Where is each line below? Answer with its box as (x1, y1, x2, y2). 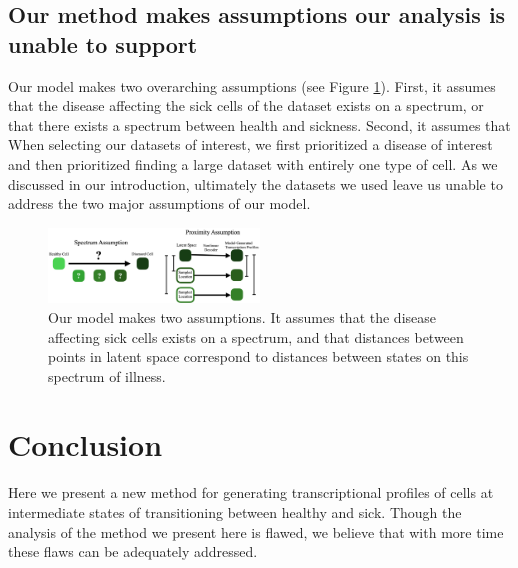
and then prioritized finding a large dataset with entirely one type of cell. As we (8, 153, 498, 174)
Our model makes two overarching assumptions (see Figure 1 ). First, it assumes (8, 75, 496, 96)
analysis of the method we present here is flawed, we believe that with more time (8, 521, 504, 542)
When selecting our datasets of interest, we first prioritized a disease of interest (8, 134, 493, 155)
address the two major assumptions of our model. (8, 193, 311, 214)
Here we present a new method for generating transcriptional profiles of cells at (8, 482, 494, 503)
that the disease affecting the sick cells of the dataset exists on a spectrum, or (8, 95, 484, 116)
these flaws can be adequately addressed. (8, 541, 258, 562)
